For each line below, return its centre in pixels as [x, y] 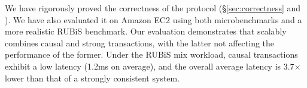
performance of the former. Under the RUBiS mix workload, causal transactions [151, 54]
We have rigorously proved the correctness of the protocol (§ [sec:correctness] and [153, 8]
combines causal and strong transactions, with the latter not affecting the [140, 43]
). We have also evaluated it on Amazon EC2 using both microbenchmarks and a [153, 19]
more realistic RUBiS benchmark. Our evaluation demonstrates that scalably [146, 31]
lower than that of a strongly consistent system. [92, 78]
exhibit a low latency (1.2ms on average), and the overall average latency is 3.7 [150, 66]
